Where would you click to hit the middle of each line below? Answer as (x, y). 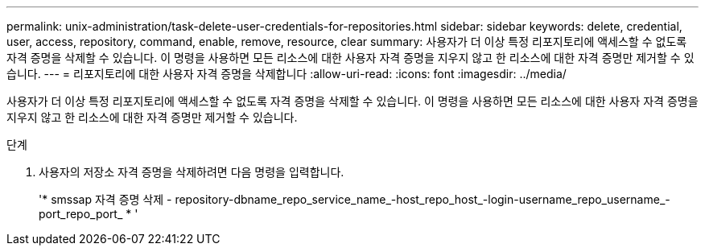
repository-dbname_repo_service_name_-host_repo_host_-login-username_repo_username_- (423, 199)
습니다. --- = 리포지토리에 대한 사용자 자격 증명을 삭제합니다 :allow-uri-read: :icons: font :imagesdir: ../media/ (287, 74)
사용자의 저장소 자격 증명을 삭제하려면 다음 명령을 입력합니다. (192, 172)
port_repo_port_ (81, 214)
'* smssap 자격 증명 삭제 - (105, 199)
